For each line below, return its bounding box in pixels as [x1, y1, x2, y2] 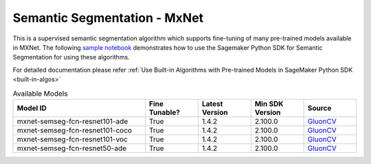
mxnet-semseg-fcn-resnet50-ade [16, 143, 127, 153]
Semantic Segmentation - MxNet [12, 10, 204, 25]
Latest [201, 99, 223, 109]
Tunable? [148, 107, 180, 117]
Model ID [16, 103, 47, 113]
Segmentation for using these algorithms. [12, 53, 130, 61]
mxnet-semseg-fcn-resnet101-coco [16, 125, 133, 135]
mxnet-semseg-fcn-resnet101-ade [16, 116, 128, 126]
